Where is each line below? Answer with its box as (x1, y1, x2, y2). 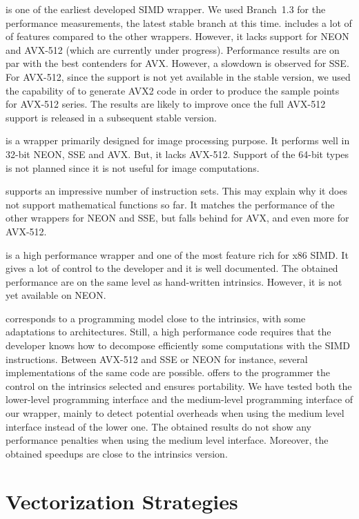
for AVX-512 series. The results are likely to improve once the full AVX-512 (6, 97, 326, 111)
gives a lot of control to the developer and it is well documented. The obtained (6, 261, 338, 275)
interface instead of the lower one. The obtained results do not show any (6, 419, 311, 433)
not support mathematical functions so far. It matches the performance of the (6, 197, 335, 211)
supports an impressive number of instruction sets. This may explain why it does (6, 184, 348, 198)
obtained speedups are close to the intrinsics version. (6, 446, 228, 460)
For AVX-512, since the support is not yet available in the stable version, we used (6, 69, 351, 84)
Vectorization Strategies (6, 487, 238, 515)
